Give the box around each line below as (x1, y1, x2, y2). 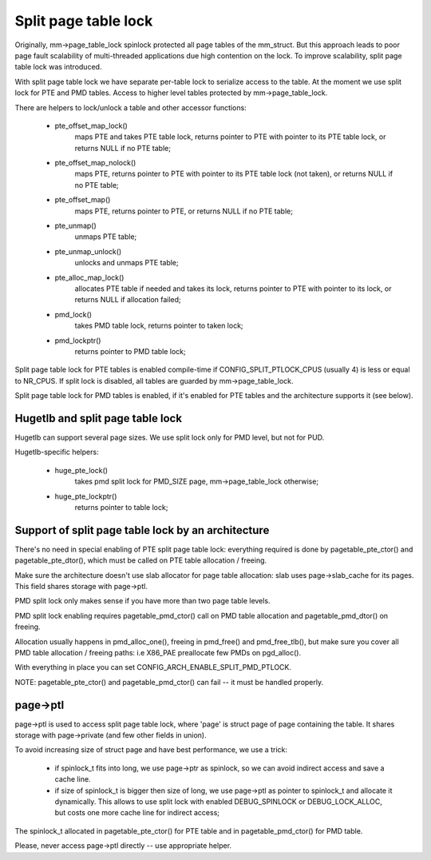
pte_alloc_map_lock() (54, 273, 125, 282)
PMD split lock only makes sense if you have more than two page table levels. (14, 596, 271, 606)
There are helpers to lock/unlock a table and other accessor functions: (14, 102, 247, 112)
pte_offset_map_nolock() (54, 158, 136, 168)
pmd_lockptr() (54, 336, 101, 345)
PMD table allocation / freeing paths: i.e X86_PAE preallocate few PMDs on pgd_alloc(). (14, 647, 302, 657)
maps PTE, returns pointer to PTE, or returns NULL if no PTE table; (74, 206, 293, 216)
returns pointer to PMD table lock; (74, 346, 187, 356)
